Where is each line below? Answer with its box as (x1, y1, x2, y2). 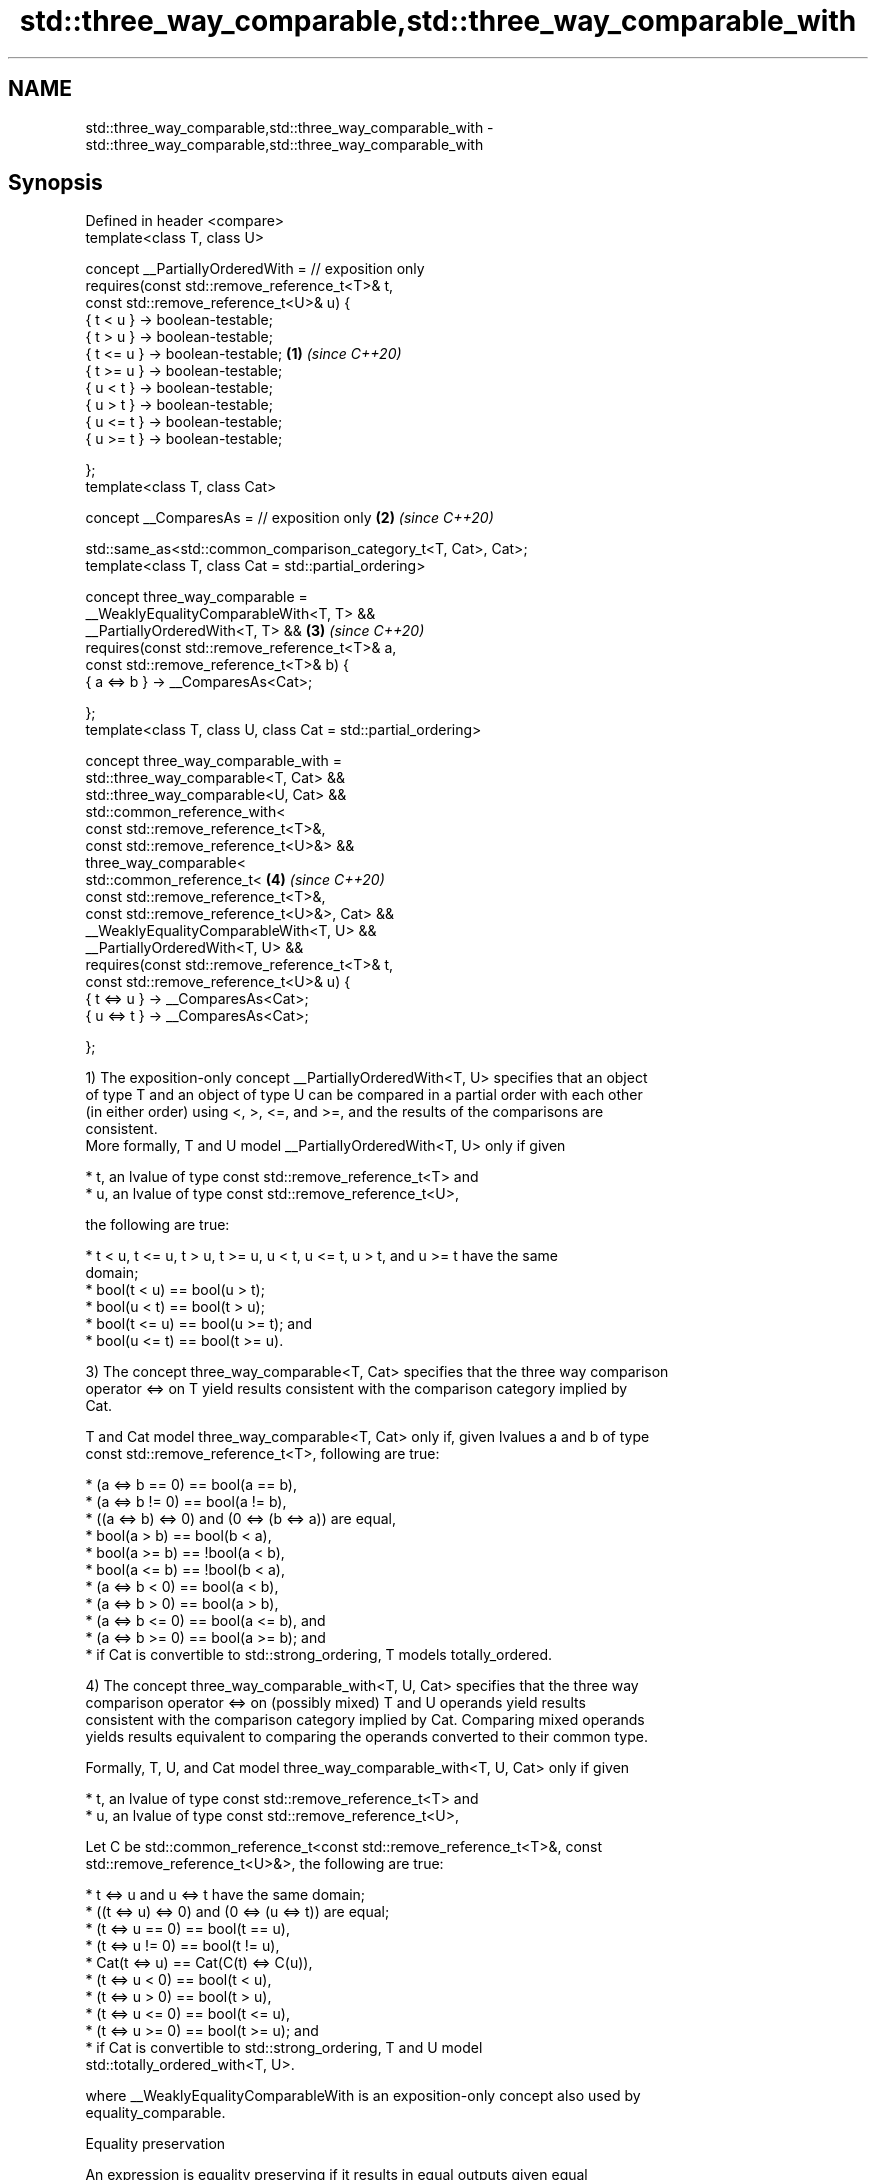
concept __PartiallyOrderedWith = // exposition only (85, 260, 425, 278)
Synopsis (8, 170, 103, 196)
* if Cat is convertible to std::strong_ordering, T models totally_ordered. (85, 1646, 552, 1664)
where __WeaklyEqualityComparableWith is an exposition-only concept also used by (85, 2087, 641, 2105)
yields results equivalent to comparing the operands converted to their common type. (85, 1728, 648, 1746)
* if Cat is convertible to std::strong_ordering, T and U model (85, 2039, 483, 2057)
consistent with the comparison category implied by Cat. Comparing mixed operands (85, 1711, 645, 1729)
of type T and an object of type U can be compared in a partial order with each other (85, 1086, 643, 1104)
